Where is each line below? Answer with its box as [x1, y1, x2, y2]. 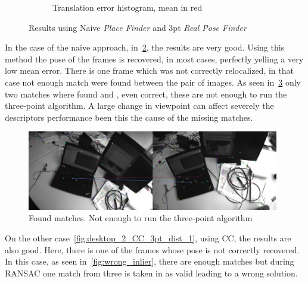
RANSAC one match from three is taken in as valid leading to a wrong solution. [5, 266, 298, 279]
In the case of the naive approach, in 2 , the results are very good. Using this [5, 41, 285, 54]
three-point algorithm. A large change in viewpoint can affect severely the [5, 99, 274, 112]
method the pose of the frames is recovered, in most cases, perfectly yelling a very [5, 52, 304, 65]
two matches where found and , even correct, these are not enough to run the [5, 87, 287, 100]
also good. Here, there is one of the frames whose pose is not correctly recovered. [5, 243, 300, 256]
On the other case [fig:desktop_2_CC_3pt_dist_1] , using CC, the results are [5, 232, 291, 244]
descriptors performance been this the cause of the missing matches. [5, 111, 253, 123]
